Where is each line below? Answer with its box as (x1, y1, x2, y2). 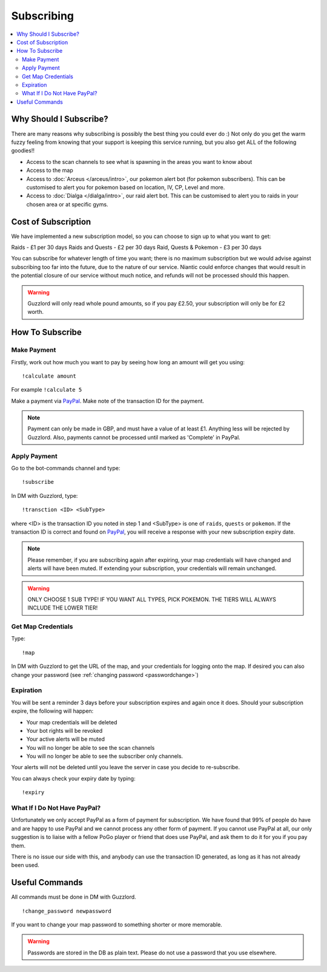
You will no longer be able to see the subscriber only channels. (26, 753, 183, 760)
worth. (27, 308, 44, 316)
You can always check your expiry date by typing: (11, 775, 136, 782)
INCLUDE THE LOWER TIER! (27, 604, 98, 611)
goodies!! (11, 147, 35, 154)
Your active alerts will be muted (26, 735, 105, 743)
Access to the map (26, 167, 73, 174)
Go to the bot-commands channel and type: (11, 464, 121, 472)
